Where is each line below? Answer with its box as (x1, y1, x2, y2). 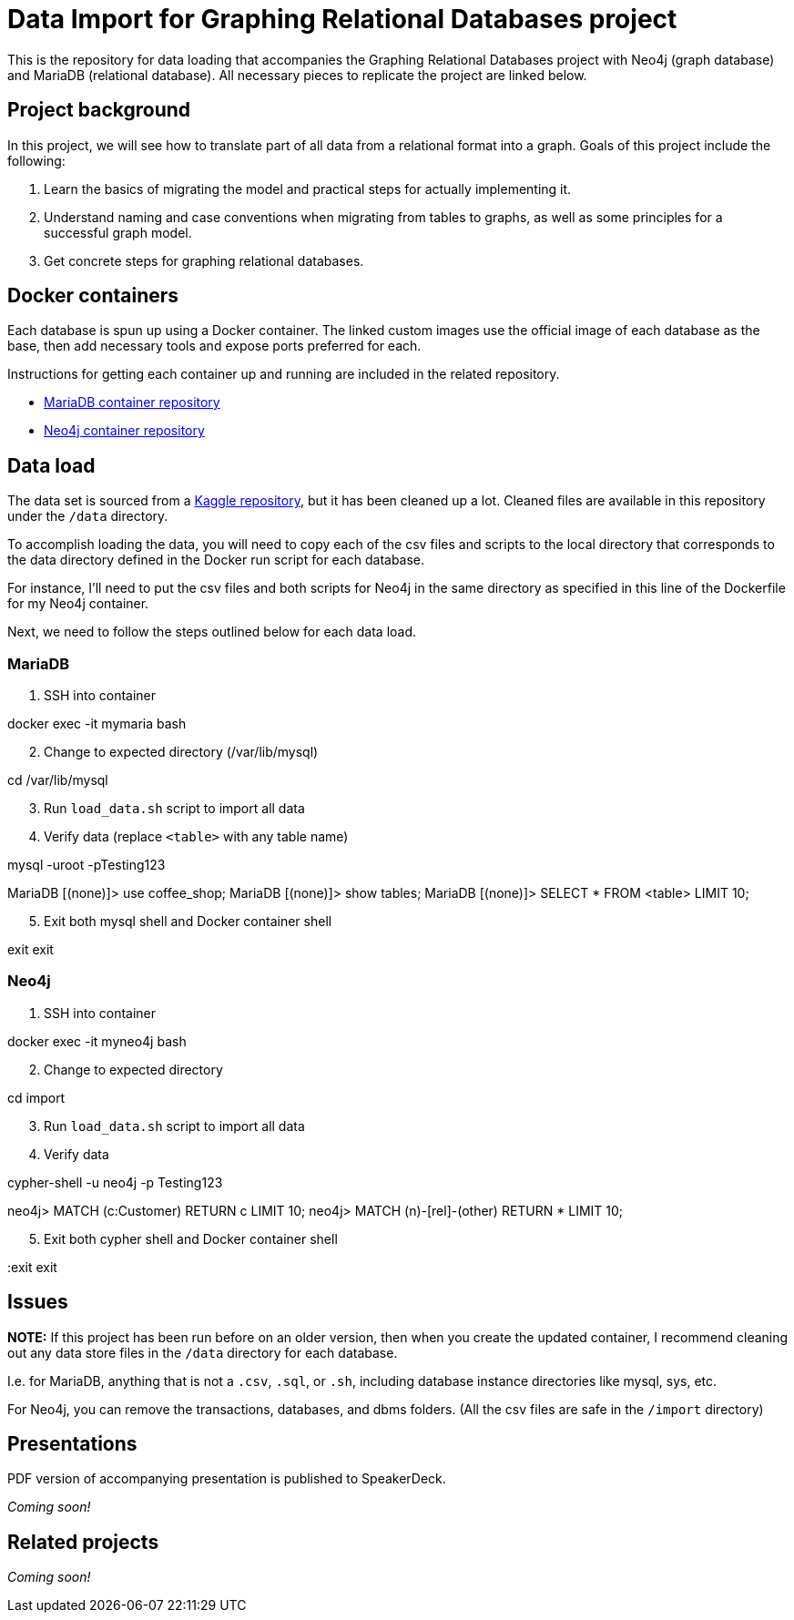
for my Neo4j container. (7, 596, 149, 612)
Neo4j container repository (44, 423, 205, 439)
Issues (7, 1290, 68, 1314)
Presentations (7, 1432, 137, 1456)
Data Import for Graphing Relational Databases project (7, 4, 677, 35)
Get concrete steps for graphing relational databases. (44, 252, 364, 269)
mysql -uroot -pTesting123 (7, 857, 166, 873)
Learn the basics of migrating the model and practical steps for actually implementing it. (44, 180, 572, 197)
